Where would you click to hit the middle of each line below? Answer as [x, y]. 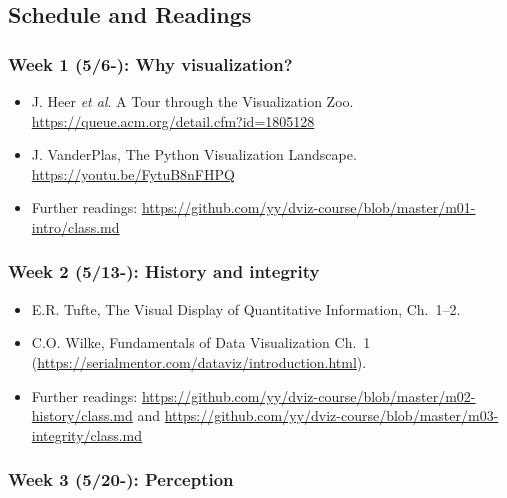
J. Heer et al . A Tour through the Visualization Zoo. [192, 101]
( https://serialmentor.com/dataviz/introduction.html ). [199, 361]
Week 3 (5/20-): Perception [121, 479]
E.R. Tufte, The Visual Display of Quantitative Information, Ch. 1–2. [246, 308]
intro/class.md [75, 226]
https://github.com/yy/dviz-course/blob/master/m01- [308, 207]
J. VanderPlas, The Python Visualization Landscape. [194, 154]
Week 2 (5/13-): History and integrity [164, 271]
